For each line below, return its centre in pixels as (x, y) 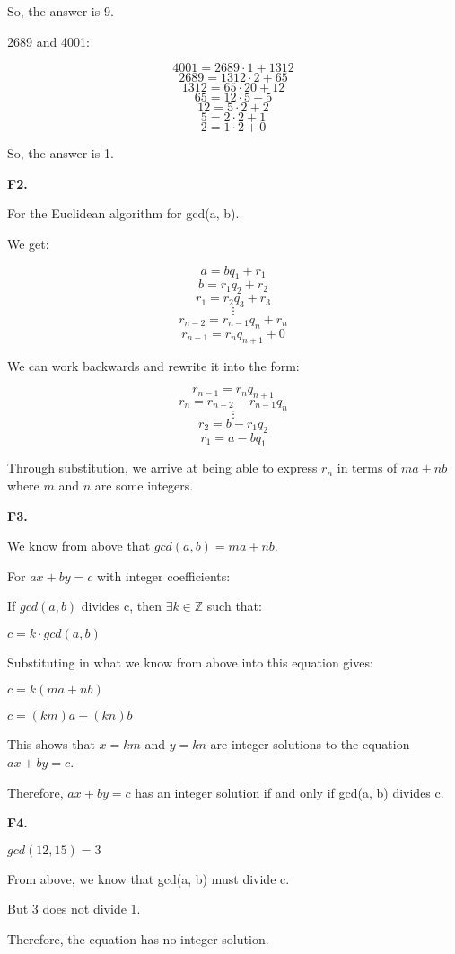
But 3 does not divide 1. (74, 909)
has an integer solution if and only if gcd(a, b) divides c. (289, 792)
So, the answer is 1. (61, 153)
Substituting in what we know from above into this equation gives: (190, 662)
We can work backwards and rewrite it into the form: (153, 365)
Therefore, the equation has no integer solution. (138, 939)
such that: (234, 606)
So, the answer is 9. (61, 11)
